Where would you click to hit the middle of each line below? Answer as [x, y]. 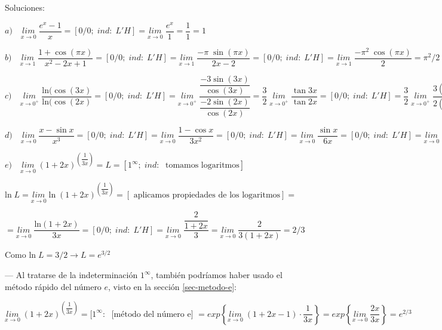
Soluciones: [25, 7]
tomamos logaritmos [202, 166]
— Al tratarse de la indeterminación [71, 275]
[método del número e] [152, 314]
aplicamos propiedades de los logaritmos [207, 195]
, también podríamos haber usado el [217, 275]
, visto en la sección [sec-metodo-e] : [172, 286]
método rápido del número [53, 286]
